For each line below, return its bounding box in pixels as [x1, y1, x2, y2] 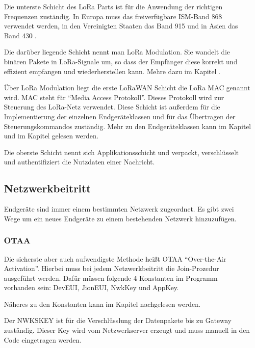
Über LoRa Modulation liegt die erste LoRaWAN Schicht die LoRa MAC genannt [4, 82, 251, 93]
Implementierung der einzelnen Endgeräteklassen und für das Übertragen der [4, 111, 236, 121]
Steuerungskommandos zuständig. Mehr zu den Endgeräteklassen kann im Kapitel [4, 121, 251, 131]
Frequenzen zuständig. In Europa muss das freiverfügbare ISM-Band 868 [4, 11, 222, 21]
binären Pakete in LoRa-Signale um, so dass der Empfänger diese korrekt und [4, 56, 238, 66]
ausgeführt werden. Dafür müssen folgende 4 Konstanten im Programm [4, 272, 218, 283]
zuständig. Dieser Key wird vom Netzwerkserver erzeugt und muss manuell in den [4, 325, 250, 335]
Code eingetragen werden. [4, 334, 81, 345]
